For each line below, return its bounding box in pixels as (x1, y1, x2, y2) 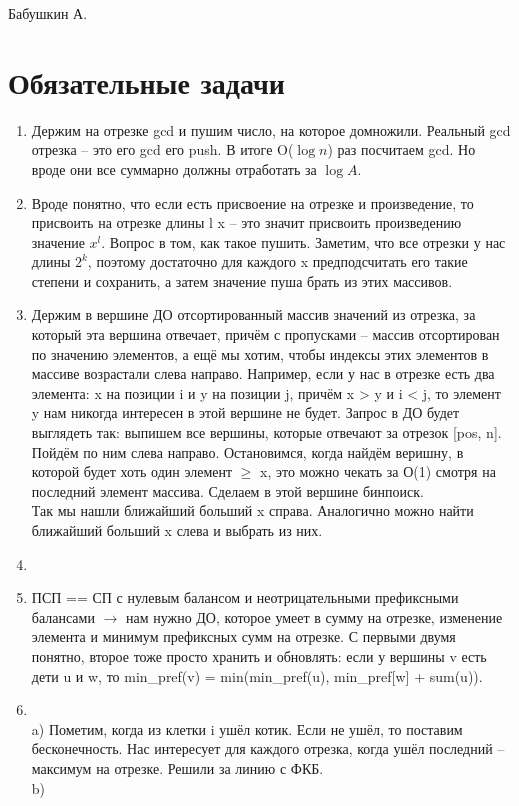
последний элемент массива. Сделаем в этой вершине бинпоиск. (31, 480, 424, 501)
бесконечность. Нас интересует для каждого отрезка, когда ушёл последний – (31, 738, 505, 759)
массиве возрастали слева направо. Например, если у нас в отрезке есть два (31, 363, 495, 384)
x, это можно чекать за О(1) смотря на (260, 461, 496, 482)
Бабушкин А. (8, 3, 88, 23)
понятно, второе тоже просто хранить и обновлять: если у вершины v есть (31, 645, 487, 666)
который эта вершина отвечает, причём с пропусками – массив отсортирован (31, 324, 500, 345)
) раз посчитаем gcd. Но (327, 139, 476, 160)
